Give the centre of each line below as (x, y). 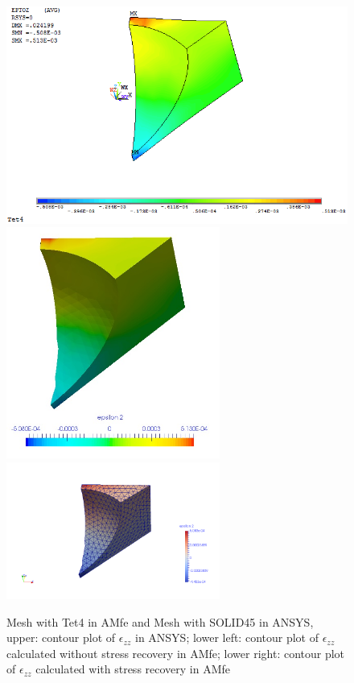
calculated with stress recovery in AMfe (133, 669)
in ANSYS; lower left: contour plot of (226, 637)
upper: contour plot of (61, 637)
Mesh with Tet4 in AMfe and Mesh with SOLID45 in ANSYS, (160, 621)
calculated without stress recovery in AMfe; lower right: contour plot (176, 653)
